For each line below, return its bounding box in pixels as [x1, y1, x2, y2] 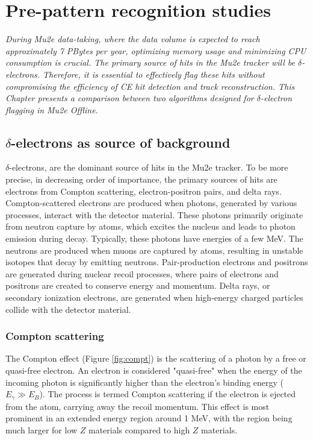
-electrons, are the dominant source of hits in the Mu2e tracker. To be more [9, 161, 288, 174]
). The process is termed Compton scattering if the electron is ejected [39, 388, 296, 400]
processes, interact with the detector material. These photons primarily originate [5, 208, 303, 221]
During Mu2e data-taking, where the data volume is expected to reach [5, 33, 260, 45]
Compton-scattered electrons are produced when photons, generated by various [5, 196, 297, 209]
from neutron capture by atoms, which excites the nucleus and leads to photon [5, 220, 296, 233]
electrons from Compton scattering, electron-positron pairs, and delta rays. [5, 184, 282, 197]
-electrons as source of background [11, 133, 231, 151]
